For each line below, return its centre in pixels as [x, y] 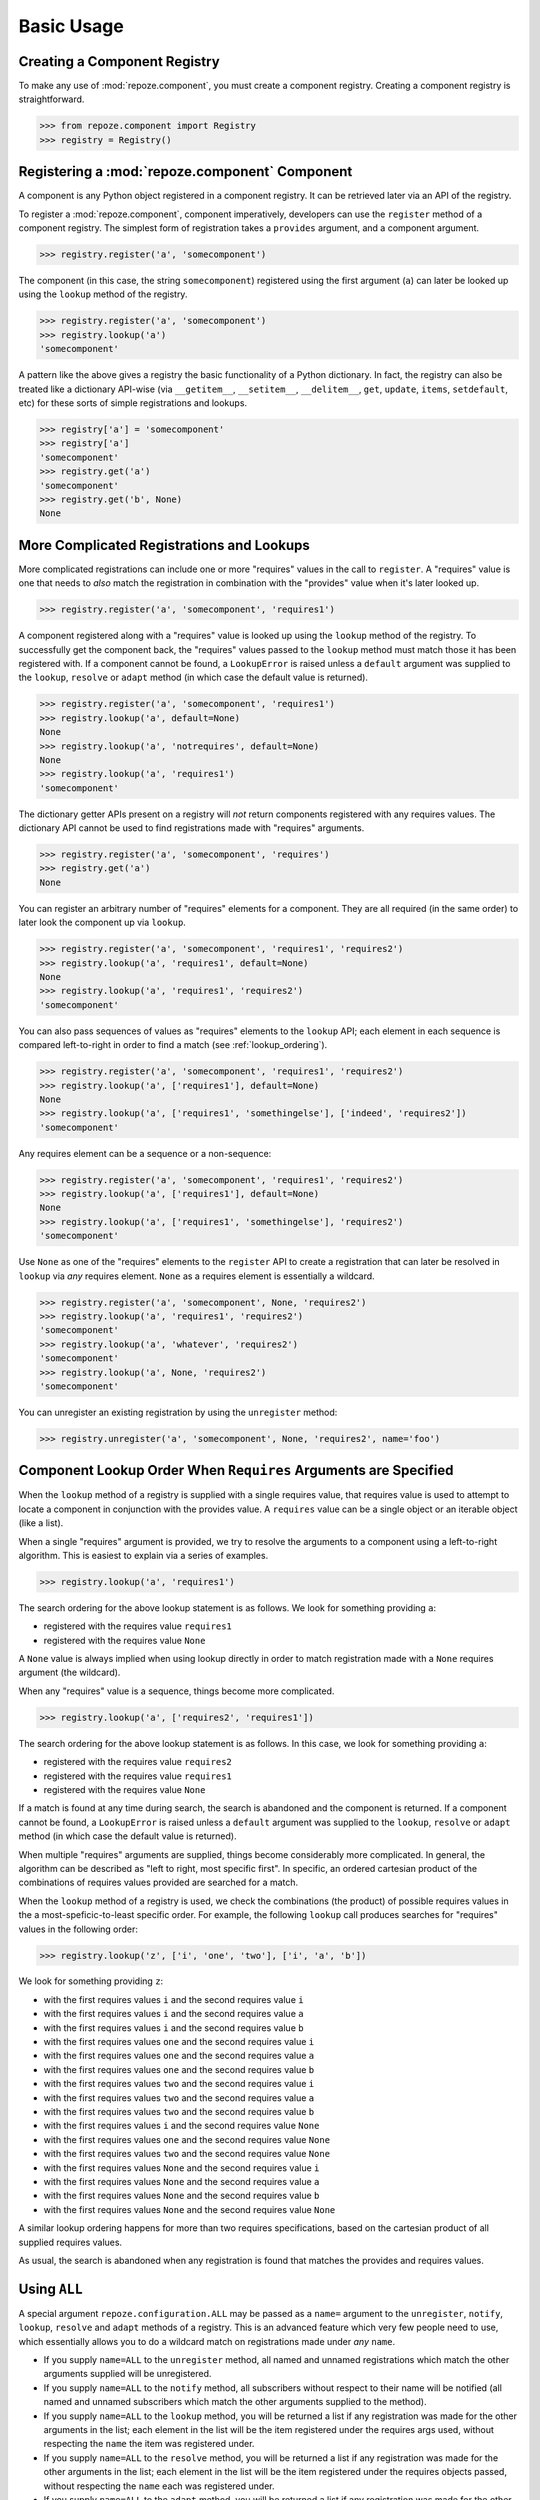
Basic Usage [71, 26]
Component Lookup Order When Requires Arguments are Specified [236, 1470]
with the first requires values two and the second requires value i [179, 2084]
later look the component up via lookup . [102, 922]
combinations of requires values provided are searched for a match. [158, 1882]
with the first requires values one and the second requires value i [179, 2042]
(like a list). [41, 1523]
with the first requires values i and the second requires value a [173, 2014]
